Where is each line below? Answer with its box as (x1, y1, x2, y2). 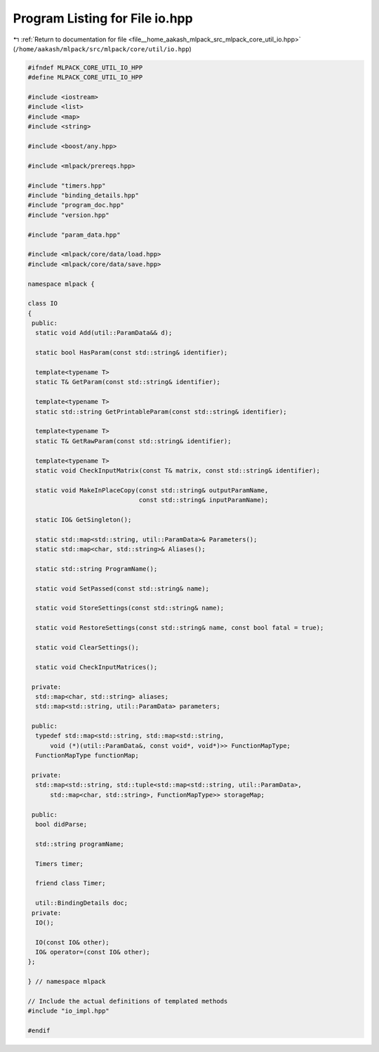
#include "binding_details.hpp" (27, 192, 140, 199)
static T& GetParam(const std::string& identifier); (35, 378, 220, 386)
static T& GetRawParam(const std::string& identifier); (35, 437, 232, 445)
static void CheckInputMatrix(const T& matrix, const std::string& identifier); (35, 466, 321, 474)
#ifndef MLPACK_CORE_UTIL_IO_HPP (27, 63, 143, 72)
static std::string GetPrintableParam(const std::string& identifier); (35, 407, 287, 416)
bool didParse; (35, 820, 88, 828)
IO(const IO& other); (35, 938, 110, 946)
